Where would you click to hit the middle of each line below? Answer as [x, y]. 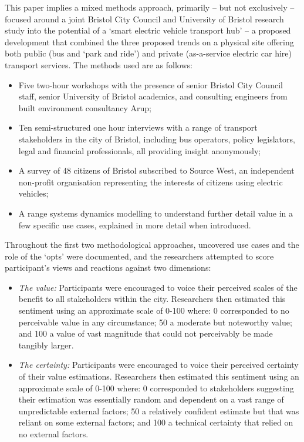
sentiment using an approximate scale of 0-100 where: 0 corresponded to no [154, 310]
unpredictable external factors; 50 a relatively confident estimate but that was [159, 411]
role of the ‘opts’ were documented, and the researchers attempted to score [139, 256]
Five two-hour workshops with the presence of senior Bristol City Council [151, 84]
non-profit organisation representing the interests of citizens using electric [151, 182]
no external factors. [53, 434]
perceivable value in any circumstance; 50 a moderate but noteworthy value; [155, 322]
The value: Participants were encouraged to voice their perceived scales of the [158, 287]
